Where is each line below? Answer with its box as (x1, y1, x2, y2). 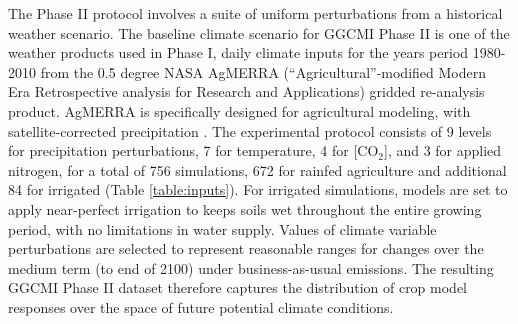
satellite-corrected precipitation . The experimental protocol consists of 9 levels (8, 120, 492, 141)
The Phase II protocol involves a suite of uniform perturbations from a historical (8, 3, 503, 23)
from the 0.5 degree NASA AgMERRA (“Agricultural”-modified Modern (40, 61, 486, 82)
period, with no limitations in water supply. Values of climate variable (8, 218, 437, 239)
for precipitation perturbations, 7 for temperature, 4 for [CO (8, 140, 379, 161)
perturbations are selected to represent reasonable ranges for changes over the (8, 238, 484, 259)
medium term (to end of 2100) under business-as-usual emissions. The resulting (8, 257, 494, 278)
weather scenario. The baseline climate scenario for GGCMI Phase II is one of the (8, 22, 510, 43)
